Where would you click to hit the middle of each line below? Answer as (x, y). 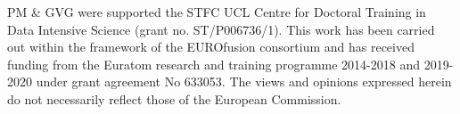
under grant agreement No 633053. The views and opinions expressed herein (244, 81)
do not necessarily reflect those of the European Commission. (174, 98)
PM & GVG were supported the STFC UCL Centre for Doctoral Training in (217, 12)
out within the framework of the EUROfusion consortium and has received (211, 47)
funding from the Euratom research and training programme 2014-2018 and (214, 64)
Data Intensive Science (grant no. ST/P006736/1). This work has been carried (221, 29)
